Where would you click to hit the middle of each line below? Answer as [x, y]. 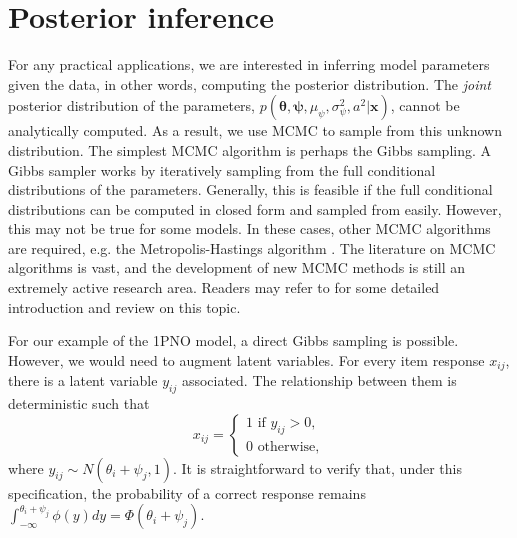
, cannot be [425, 105]
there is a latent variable [83, 380]
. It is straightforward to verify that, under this [317, 467]
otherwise [286, 446]
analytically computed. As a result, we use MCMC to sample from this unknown [255, 130]
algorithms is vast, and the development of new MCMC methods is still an [237, 267]
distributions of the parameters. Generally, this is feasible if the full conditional [250, 189]
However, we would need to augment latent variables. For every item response [246, 359]
